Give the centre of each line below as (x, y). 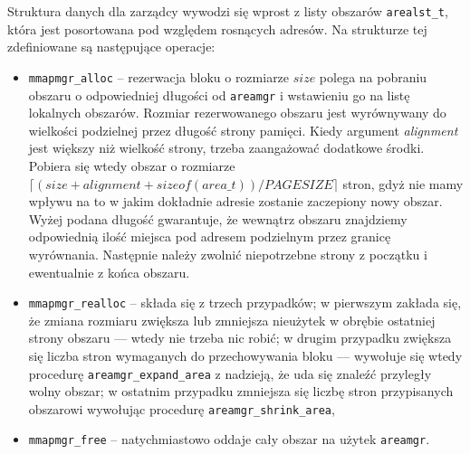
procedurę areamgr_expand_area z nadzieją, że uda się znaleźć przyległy (230, 373)
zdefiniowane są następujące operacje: (111, 47)
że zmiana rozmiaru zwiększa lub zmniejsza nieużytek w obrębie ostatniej (232, 320)
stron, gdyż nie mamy (403, 183)
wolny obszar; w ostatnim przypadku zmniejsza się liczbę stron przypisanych (241, 391)
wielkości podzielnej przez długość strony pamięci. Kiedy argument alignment (243, 130)
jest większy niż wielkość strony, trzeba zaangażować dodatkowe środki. (226, 148)
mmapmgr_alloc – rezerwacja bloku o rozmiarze (159, 76)
